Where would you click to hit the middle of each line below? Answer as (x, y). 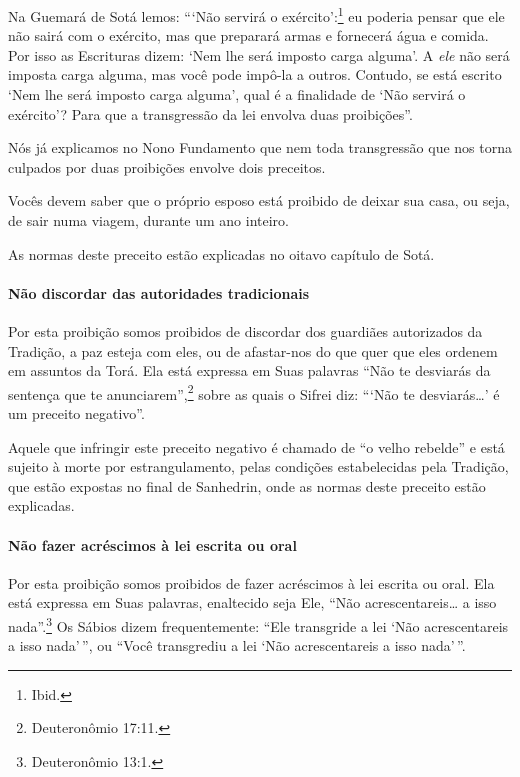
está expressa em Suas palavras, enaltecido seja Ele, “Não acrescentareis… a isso (252, 602)
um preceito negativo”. (76, 413)
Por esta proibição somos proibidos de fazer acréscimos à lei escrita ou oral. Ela (251, 582)
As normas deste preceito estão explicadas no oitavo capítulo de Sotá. (221, 253)
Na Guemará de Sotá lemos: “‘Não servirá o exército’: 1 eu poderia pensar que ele (256, 14)
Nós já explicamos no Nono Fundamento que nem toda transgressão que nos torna (260, 147)
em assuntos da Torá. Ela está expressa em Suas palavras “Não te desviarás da (249, 370)
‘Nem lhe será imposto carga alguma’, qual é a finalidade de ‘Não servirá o (237, 94)
